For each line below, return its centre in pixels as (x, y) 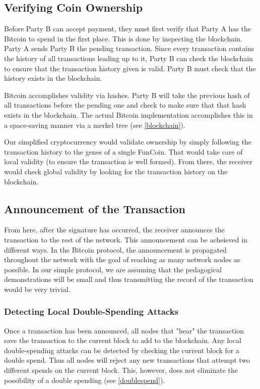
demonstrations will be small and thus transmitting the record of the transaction (129, 279)
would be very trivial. (37, 289)
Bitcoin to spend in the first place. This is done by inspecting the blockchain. (123, 38)
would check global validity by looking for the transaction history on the (116, 171)
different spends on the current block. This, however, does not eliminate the (121, 370)
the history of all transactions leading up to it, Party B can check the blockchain (128, 58)
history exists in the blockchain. (53, 78)
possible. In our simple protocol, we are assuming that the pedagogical (113, 269)
